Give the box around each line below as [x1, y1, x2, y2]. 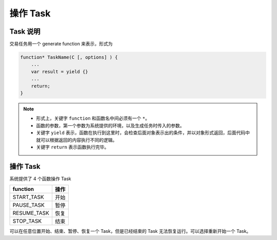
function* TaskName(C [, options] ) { [20, 54, 118, 60]
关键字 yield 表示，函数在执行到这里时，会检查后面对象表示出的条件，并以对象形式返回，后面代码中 [36, 129, 250, 136]
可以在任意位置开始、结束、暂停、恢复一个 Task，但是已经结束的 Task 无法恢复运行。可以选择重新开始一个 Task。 [9, 228, 251, 234]
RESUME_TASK [12, 210, 50, 217]
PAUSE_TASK [12, 202, 45, 209]
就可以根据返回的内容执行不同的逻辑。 [36, 137, 117, 143]
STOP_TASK [12, 217, 42, 225]
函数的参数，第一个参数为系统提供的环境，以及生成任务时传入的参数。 [36, 122, 185, 128]
